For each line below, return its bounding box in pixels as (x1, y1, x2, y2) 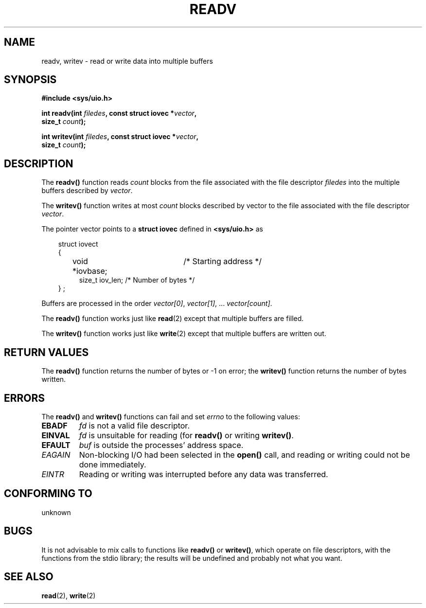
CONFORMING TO (4, 487, 92, 500)
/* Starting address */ (183, 256, 262, 267)
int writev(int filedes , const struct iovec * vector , (41, 132, 199, 141)
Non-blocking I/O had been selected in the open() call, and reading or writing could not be (79, 449, 410, 460)
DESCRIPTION (4, 157, 73, 170)
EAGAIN (41, 449, 71, 460)
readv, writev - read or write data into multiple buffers (41, 56, 213, 65)
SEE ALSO (4, 571, 53, 583)
